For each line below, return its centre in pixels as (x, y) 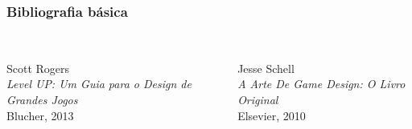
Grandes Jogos (42, 99)
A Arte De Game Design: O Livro (321, 84)
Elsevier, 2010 (272, 115)
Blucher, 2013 (40, 115)
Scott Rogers (38, 68)
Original (258, 99)
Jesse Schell (266, 68)
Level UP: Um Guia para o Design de (99, 84)
